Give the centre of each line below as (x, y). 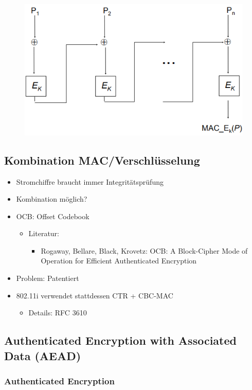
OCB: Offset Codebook (53, 216)
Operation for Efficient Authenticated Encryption (119, 261)
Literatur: (44, 233)
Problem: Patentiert (48, 278)
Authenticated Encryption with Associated (120, 340)
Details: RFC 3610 (58, 313)
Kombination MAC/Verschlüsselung (102, 160)
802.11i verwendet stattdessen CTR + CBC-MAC (95, 295)
